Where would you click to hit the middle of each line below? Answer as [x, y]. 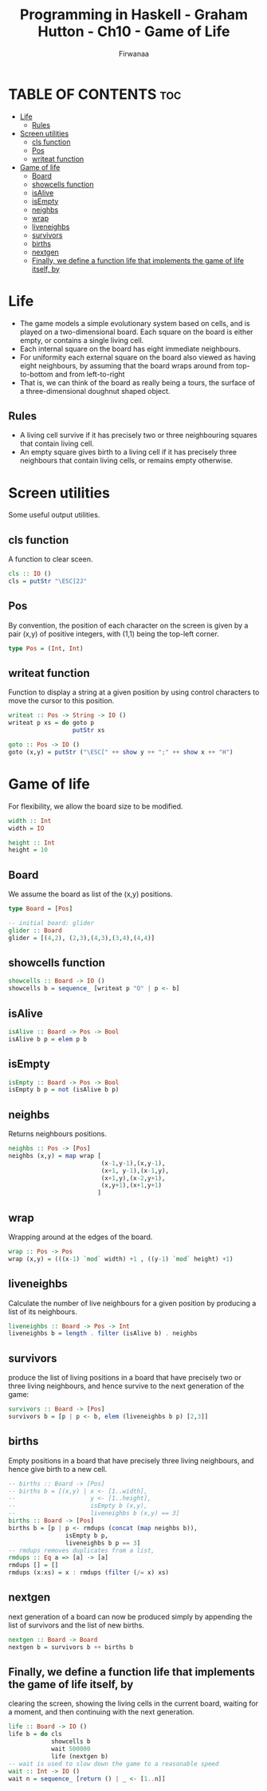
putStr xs [88, 730]
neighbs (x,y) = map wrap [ [55, 1155]
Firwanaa [134, 53]
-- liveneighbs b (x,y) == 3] [94, 1513]
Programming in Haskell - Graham [134, 15]
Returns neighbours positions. [58, 1134]
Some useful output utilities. [54, 515]
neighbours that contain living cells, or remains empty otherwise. [126, 461]
